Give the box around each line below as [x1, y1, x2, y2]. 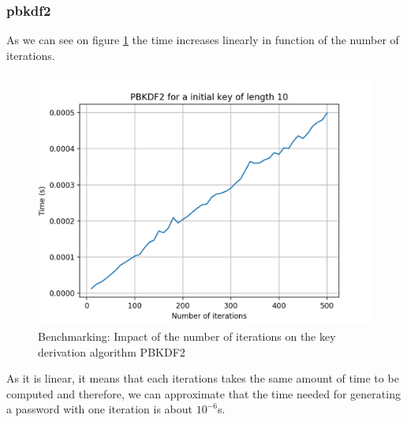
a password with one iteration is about [6, 401, 192, 417]
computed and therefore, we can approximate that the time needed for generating [6, 385, 401, 401]
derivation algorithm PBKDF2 [38, 343, 185, 360]
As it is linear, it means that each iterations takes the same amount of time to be [6, 370, 399, 387]
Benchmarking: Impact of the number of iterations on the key [38, 328, 336, 344]
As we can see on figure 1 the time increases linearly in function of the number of [6, 32, 399, 48]
